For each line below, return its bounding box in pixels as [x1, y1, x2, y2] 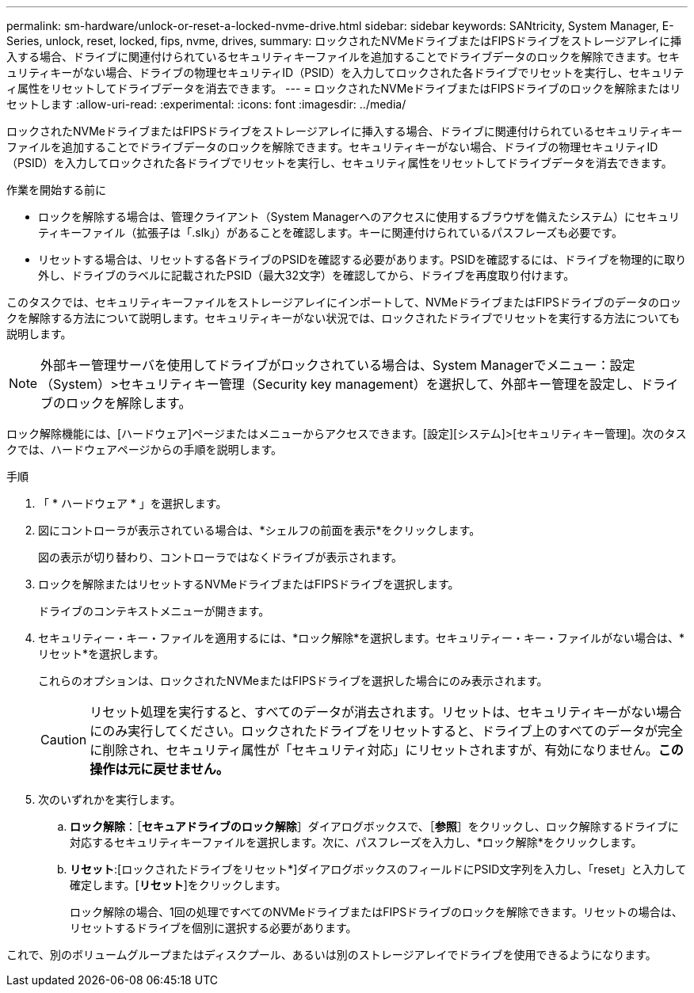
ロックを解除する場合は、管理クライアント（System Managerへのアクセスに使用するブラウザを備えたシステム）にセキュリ [38, 210, 681, 223]
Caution [40, 732, 87, 748]
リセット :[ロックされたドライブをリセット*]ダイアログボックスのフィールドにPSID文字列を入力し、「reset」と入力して [70, 862, 687, 876]
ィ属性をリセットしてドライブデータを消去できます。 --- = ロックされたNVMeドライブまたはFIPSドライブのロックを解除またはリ [6, 82, 681, 95]
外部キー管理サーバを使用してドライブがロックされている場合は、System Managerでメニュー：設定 [40, 357, 635, 373]
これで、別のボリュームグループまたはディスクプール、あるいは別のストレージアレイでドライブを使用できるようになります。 [6, 948, 657, 961]
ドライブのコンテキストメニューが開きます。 [38, 604, 270, 618]
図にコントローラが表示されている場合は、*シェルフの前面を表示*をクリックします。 [38, 523, 481, 537]
